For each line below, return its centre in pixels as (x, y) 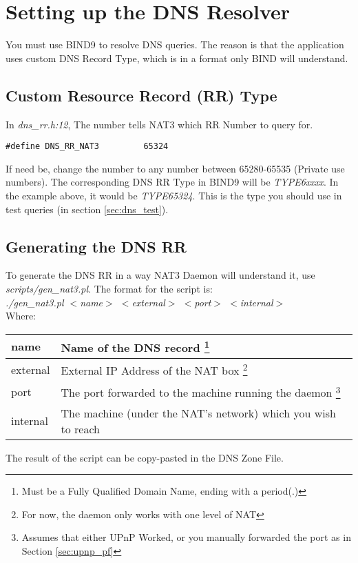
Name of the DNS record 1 (135, 346)
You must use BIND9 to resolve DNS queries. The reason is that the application (175, 45)
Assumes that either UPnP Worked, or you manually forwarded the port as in (186, 537)
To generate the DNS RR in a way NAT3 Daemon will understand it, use (160, 275)
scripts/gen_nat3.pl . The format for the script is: (109, 288)
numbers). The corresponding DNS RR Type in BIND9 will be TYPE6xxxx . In (172, 182)
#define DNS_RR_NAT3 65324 (87, 147)
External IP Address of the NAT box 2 (154, 369)
